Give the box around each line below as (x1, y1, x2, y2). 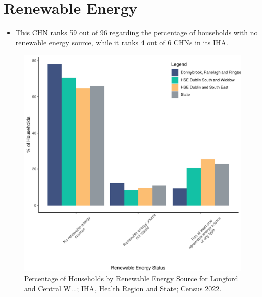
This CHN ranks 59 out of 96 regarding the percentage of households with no (15, 27, 258, 38)
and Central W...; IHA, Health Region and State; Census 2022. (24, 283, 222, 293)
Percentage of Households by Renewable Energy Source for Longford (24, 273, 239, 283)
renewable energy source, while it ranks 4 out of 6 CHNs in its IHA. (15, 37, 228, 47)
